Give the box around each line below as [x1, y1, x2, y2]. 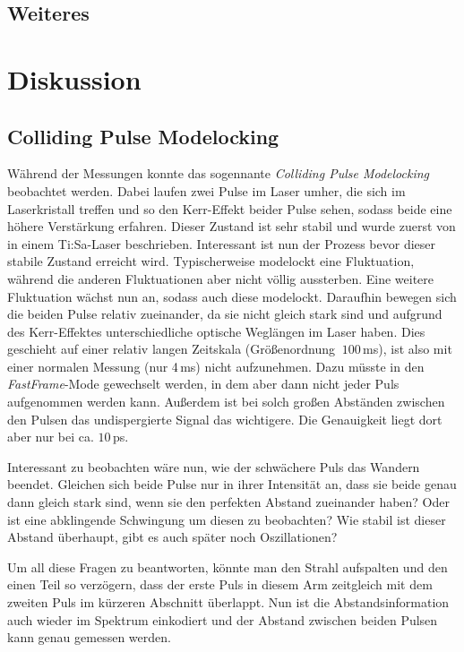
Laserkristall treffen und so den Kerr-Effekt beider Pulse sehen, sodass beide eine [7, 199, 452, 218]
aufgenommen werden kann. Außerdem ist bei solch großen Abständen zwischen [7, 392, 445, 411]
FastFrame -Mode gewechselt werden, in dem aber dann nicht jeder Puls [7, 374, 400, 393]
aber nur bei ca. [7, 427, 94, 446]
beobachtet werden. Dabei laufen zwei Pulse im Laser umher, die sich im [7, 181, 406, 200]
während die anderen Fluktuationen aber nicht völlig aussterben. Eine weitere [7, 269, 434, 287]
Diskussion [7, 60, 142, 97]
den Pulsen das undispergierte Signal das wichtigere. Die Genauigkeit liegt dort [7, 409, 443, 428]
